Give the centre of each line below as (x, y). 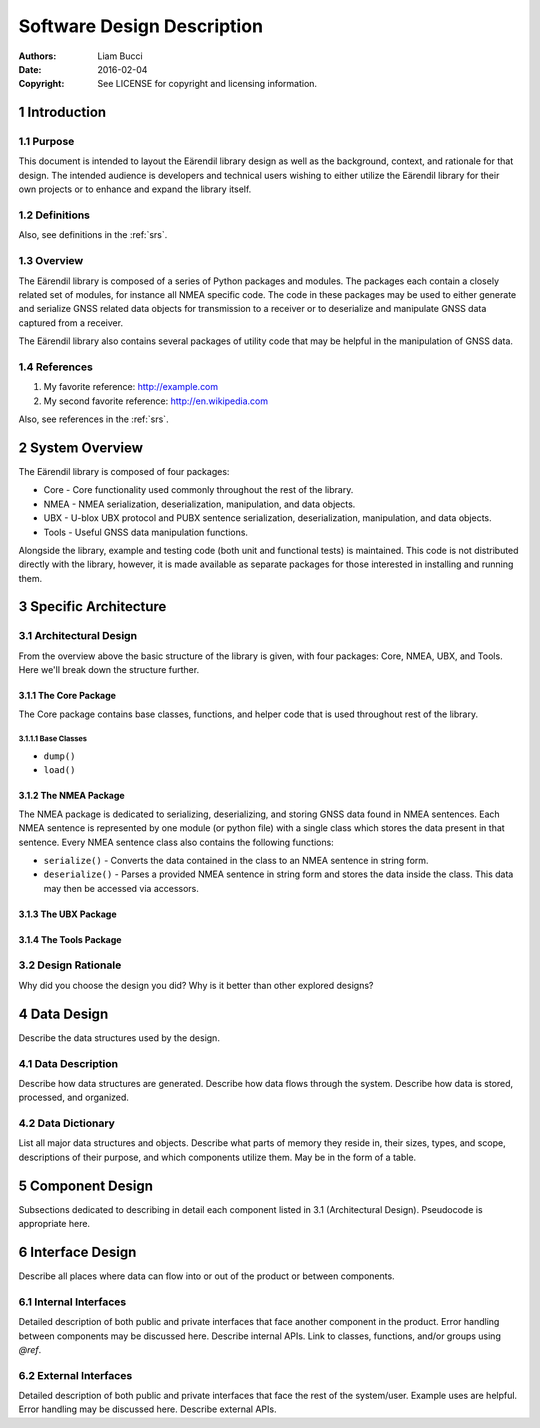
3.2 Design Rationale (70, 965)
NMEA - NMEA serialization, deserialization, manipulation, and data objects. (199, 504)
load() (59, 770)
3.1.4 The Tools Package (70, 939)
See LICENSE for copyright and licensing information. (207, 84)
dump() (59, 756)
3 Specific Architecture (92, 606)
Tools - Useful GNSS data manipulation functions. (146, 532)
